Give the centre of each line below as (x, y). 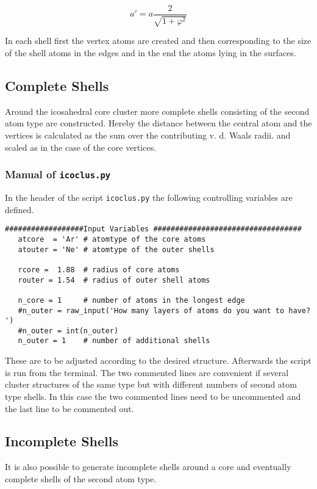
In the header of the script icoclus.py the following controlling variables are (149, 197)
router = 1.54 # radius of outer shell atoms (114, 280)
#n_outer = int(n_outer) (68, 331)
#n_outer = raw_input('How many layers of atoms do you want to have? (164, 310)
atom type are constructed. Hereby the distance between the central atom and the (158, 123)
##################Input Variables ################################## (153, 229)
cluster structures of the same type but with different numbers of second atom (151, 384)
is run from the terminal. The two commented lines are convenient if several (147, 372)
